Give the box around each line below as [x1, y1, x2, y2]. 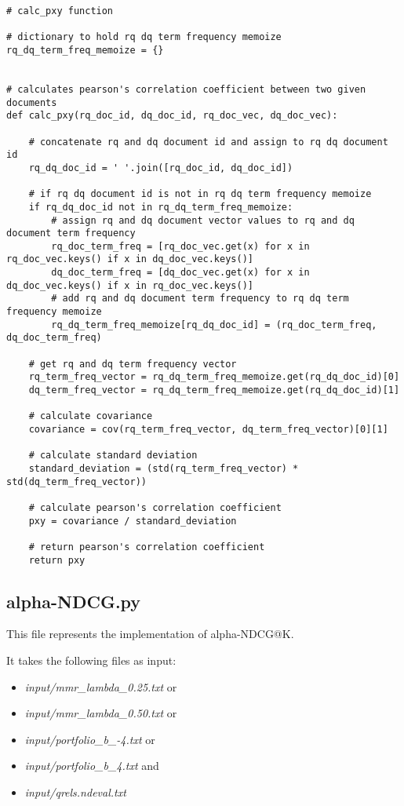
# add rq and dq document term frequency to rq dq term [51, 293, 349, 305]
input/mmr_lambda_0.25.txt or [24, 678, 177, 695]
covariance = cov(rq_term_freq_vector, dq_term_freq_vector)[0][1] [28, 424, 388, 435]
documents [6, 97, 57, 108]
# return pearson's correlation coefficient [28, 541, 265, 553]
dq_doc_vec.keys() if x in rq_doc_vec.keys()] [6, 279, 253, 291]
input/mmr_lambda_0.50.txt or [24, 705, 177, 721]
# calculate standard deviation [28, 450, 198, 461]
